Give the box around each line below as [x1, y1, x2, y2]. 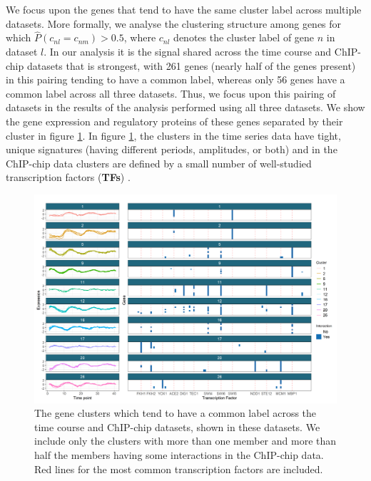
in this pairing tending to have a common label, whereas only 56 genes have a [6, 72, 345, 87]
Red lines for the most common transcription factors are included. [34, 461, 323, 476]
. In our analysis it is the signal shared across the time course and [44, 44, 332, 58]
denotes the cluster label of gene [173, 30, 315, 45]
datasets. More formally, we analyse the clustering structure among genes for [6, 16, 342, 31]
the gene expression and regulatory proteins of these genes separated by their [6, 113, 343, 128]
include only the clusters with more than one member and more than [34, 433, 337, 448]
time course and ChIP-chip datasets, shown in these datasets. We [34, 419, 320, 434]
